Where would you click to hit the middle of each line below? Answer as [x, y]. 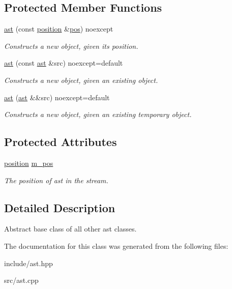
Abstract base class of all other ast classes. [70, 229]
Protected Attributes [61, 142]
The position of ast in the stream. [56, 180]
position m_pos [29, 163]
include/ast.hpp [28, 263]
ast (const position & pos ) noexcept [59, 29]
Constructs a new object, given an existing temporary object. [98, 114]
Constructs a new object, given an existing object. [81, 80]
